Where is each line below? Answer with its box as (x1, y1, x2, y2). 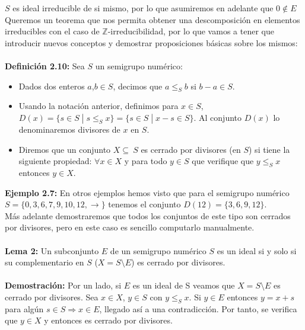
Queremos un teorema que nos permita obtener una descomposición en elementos (5, 13, 300, 25)
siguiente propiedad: (18, 155, 92, 167)
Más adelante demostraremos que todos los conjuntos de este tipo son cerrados (5, 209, 291, 222)
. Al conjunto (193, 111, 242, 123)
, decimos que (113, 79, 163, 92)
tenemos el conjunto (108, 198, 181, 210)
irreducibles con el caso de (5, 25, 100, 37)
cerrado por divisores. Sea (5, 290, 99, 303)
